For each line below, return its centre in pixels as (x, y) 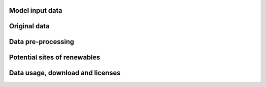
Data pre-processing (42, 42)
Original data (29, 26)
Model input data (36, 11)
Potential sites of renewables (55, 57)
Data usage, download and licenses (65, 73)
